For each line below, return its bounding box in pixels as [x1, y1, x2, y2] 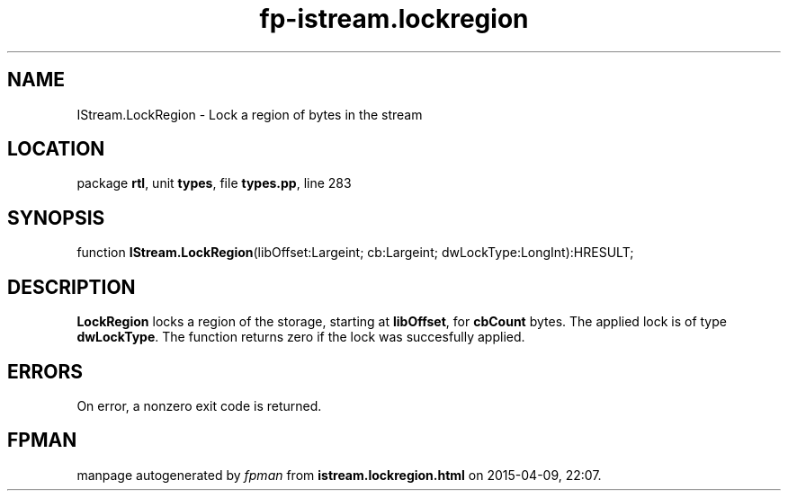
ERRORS [7, 360, 84, 383]
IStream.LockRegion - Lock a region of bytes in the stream [76, 106, 423, 122]
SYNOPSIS [7, 206, 105, 229]
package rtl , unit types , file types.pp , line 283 [76, 175, 352, 191]
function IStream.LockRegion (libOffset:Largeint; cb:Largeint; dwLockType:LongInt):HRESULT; [76, 245, 634, 261]
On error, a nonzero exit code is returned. [76, 397, 322, 414]
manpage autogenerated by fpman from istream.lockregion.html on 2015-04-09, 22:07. [76, 467, 602, 483]
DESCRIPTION [7, 275, 136, 298]
